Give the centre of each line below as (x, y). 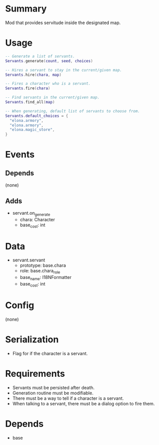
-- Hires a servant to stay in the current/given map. (64, 70)
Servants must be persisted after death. (53, 387)
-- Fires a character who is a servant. (48, 84)
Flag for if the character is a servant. (50, 353)
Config (20, 305)
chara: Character (37, 219)
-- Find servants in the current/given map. (52, 98)
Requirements (35, 374)
